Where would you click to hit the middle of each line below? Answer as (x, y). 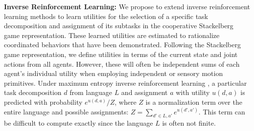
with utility (193, 92)
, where (126, 102)
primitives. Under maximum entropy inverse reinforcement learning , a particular (126, 83)
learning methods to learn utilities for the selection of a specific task (106, 16)
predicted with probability (43, 102)
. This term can (222, 111)
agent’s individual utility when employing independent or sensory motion (114, 73)
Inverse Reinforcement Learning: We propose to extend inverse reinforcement (127, 6)
